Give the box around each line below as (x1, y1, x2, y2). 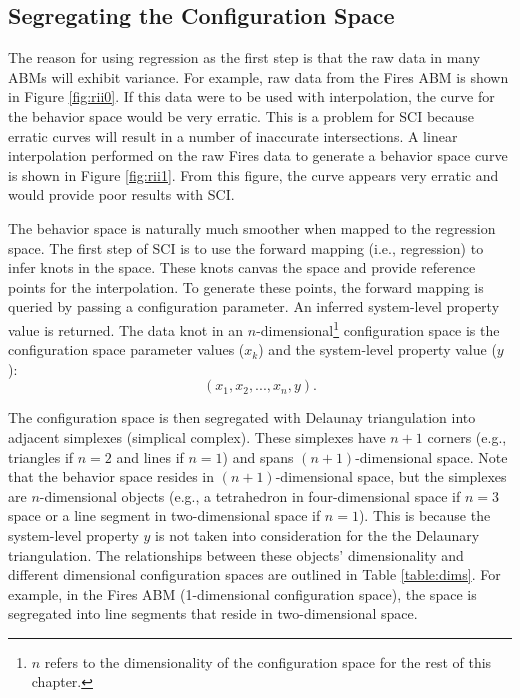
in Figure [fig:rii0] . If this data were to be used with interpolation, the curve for (8, 86, 495, 107)
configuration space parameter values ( (8, 339, 245, 360)
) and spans (222, 446, 294, 467)
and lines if (116, 446, 184, 467)
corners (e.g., (427, 426, 507, 447)
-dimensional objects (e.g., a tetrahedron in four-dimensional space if (39, 485, 461, 506)
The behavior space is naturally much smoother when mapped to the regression (8, 217, 496, 238)
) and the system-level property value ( (258, 339, 497, 360)
